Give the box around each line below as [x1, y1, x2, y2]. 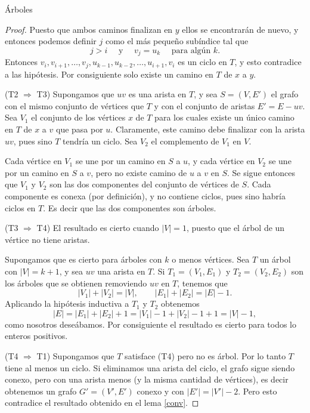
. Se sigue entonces [227, 166, 296, 178]
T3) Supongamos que [36, 88, 114, 100]
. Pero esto [238, 384, 277, 397]
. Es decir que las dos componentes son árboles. [43, 201, 216, 214]
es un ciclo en [178, 56, 227, 68]
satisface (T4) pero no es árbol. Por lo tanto [125, 349, 286, 362]
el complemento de [151, 134, 219, 147]
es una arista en [128, 88, 187, 100]
